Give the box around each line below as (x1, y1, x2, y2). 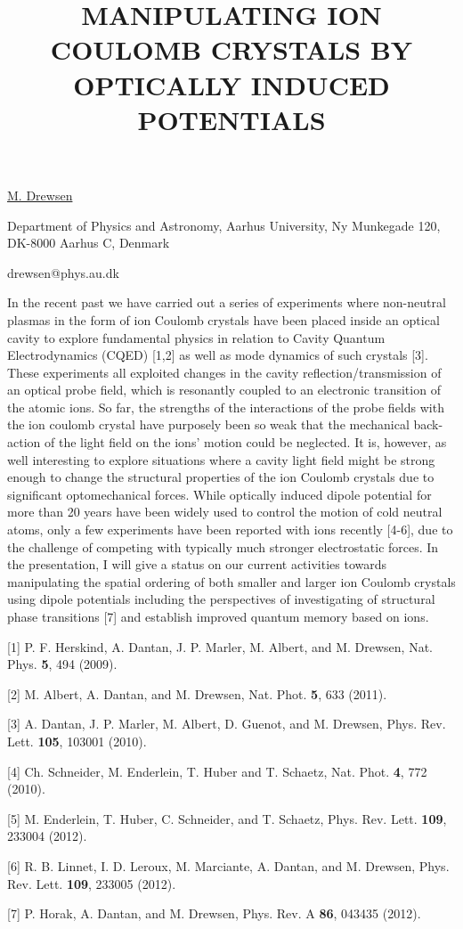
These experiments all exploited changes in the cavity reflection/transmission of (7, 363, 442, 381)
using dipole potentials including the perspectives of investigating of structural (7, 590, 435, 608)
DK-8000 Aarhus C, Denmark (7, 233, 170, 252)
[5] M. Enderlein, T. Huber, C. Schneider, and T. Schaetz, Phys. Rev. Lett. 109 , (7, 809, 447, 827)
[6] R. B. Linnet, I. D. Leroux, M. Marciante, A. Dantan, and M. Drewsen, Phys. (7, 856, 450, 875)
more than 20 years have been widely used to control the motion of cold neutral (7, 502, 443, 521)
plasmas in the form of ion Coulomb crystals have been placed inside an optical (7, 310, 440, 329)
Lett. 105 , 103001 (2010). (7, 731, 147, 750)
